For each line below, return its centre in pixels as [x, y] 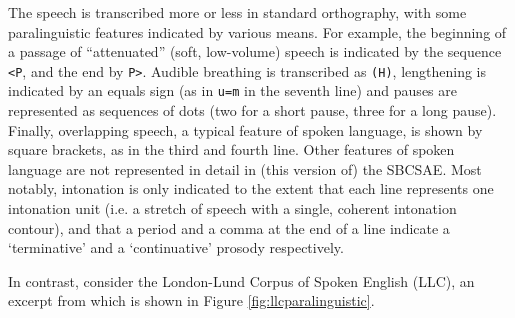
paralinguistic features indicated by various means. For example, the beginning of [257, 31]
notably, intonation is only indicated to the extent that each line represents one [251, 188]
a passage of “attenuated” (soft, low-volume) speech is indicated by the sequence [255, 51]
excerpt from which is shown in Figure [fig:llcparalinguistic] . [191, 300]
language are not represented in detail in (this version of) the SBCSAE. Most [245, 168]
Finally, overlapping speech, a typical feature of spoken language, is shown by [245, 129]
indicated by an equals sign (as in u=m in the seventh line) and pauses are [232, 90]
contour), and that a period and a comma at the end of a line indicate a [229, 227]
